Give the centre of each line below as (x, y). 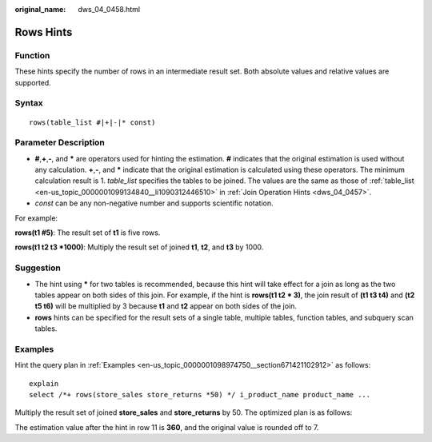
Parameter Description (60, 142)
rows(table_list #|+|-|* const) (92, 122)
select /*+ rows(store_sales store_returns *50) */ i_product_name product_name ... (200, 394)
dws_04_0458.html (109, 9)
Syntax (29, 103)
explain (44, 383)
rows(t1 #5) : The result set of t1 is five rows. (88, 233)
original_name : (40, 9)
